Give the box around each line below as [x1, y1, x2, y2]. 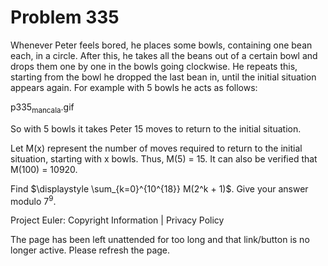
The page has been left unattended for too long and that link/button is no [10, 234, 310, 246]
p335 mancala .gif [10, 101, 75, 115]
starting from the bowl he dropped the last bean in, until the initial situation [10, 71, 317, 83]
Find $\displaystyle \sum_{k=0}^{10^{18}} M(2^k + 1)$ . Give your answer [10, 182, 309, 195]
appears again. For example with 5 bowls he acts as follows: [10, 81, 258, 93]
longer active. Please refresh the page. [10, 244, 171, 256]
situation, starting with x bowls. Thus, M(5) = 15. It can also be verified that [10, 152, 318, 165]
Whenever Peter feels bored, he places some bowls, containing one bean [10, 39, 313, 51]
